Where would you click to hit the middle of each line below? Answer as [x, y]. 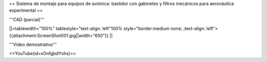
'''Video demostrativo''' [33, 44]
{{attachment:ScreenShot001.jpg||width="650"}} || [61, 35]
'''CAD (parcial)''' [27, 19]
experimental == [26, 10]
